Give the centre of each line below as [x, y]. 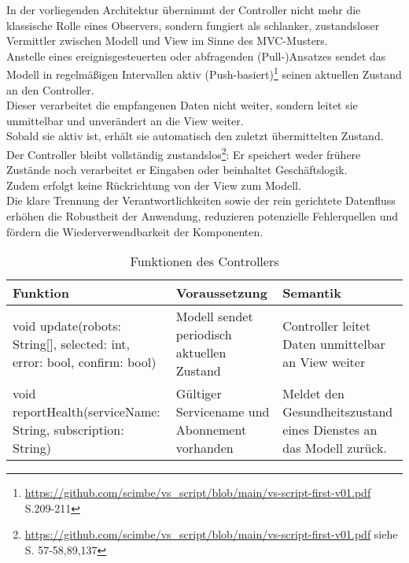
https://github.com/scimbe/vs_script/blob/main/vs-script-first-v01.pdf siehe [211, 534]
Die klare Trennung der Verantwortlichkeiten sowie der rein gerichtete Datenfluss [201, 200]
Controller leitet [326, 325]
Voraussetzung [222, 293]
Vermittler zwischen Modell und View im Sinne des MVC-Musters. [167, 41]
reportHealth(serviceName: [87, 412]
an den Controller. [50, 89]
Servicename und [223, 412]
